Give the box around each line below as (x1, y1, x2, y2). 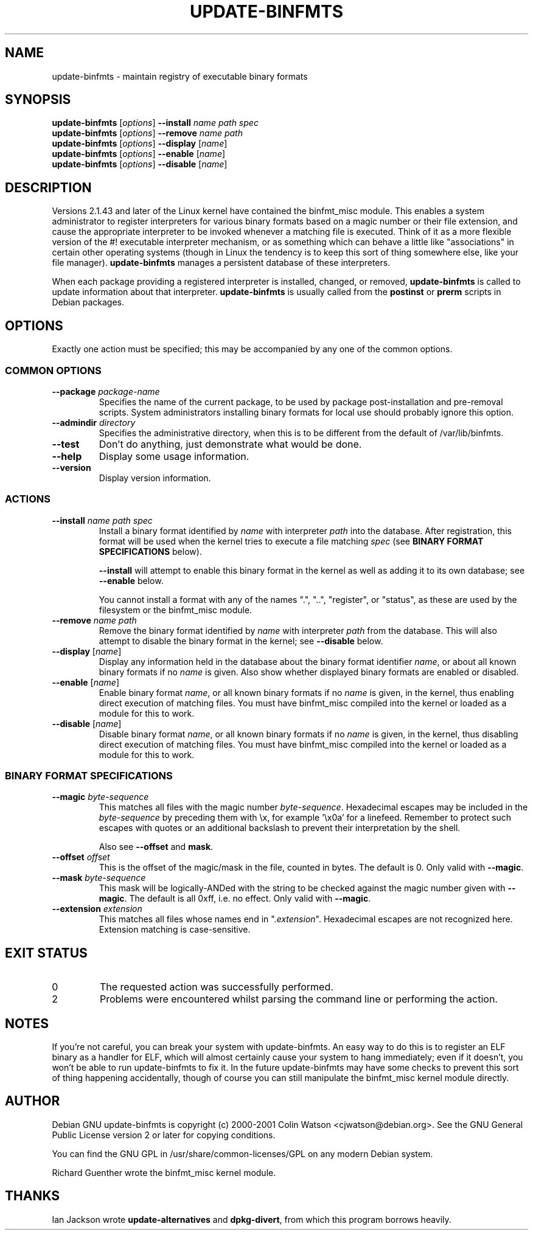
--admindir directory (52, 417, 136, 428)
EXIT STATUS (5, 945, 88, 961)
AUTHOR (5, 1093, 60, 1109)
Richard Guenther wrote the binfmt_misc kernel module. (52, 1167, 276, 1178)
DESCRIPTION (5, 179, 92, 195)
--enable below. (99, 575, 164, 586)
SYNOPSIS (5, 92, 71, 108)
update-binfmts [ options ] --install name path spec (52, 117, 259, 128)
